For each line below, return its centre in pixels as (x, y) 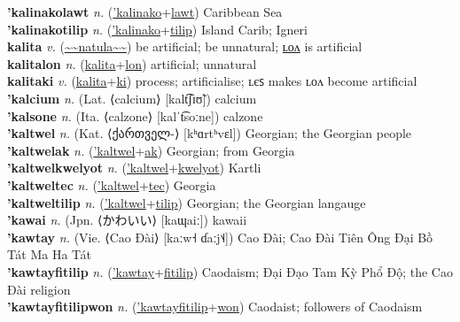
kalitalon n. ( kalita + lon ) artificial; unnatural (132, 63)
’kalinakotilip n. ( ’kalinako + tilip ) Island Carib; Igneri (157, 29)
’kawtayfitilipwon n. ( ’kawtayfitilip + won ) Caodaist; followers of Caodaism (215, 307)
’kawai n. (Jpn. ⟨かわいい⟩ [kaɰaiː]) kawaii (127, 220)
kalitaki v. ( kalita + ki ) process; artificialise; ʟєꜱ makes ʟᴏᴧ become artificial (212, 81)
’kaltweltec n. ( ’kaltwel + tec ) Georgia (112, 184)
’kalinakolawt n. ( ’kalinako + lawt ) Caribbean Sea (145, 11)
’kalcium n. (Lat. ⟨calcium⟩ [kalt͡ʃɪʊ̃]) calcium (132, 98)
